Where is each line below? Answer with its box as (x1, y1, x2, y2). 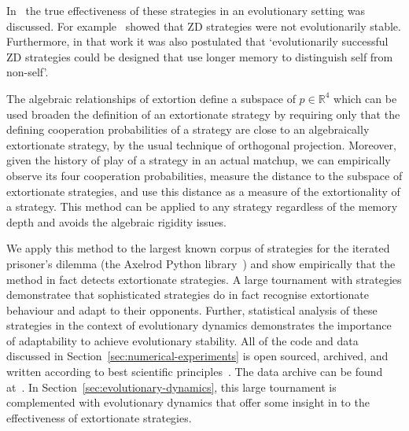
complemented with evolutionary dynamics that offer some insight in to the (6, 394, 370, 411)
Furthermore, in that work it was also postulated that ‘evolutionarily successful (6, 33, 389, 50)
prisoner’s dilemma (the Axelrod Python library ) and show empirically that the (6, 255, 396, 271)
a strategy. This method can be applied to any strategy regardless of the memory (6, 198, 398, 215)
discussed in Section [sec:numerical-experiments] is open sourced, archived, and (6, 348, 389, 364)
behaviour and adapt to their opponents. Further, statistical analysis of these (6, 301, 378, 318)
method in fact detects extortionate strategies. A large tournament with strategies (6, 271, 402, 287)
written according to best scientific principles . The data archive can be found (6, 363, 383, 380)
